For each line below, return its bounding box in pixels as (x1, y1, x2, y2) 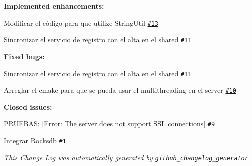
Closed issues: (4, 101, 52, 112)
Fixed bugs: (4, 51, 45, 61)
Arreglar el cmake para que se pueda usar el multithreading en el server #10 (4, 85, 236, 95)
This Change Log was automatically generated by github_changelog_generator (4, 152, 248, 162)
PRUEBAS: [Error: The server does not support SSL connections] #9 (4, 118, 215, 129)
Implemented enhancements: (4, 1, 104, 11)
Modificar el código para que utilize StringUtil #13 (4, 17, 159, 28)
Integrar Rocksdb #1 (4, 135, 66, 146)
